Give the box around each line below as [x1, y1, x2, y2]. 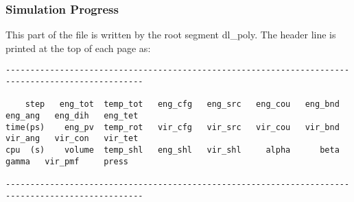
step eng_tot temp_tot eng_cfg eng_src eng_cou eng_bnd [25, 99, 340, 110]
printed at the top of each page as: [5, 40, 151, 55]
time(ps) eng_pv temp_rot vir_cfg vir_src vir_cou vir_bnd [5, 122, 340, 132]
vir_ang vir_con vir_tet [5, 134, 139, 144]
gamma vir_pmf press [5, 156, 128, 166]
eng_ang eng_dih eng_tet [5, 111, 139, 121]
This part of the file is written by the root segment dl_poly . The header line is [5, 27, 336, 42]
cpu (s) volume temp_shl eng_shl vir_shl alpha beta [5, 145, 340, 155]
